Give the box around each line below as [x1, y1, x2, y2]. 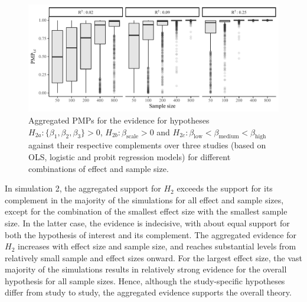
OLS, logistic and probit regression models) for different [28, 150, 231, 163]
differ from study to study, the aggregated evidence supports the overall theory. [5, 286, 292, 298]
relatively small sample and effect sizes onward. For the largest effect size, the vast [5, 251, 302, 264]
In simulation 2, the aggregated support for [5, 182, 161, 194]
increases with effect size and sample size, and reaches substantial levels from [17, 240, 296, 252]
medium [218, 134, 239, 140]
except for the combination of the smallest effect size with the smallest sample [5, 205, 288, 217]
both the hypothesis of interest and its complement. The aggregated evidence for [5, 228, 296, 241]
